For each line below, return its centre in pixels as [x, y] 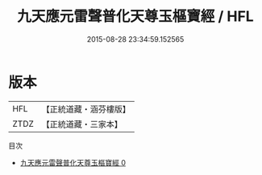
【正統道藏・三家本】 [82, 124]
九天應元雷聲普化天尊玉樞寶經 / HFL [135, 16]
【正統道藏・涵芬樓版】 [86, 109]
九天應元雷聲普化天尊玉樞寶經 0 [73, 162]
